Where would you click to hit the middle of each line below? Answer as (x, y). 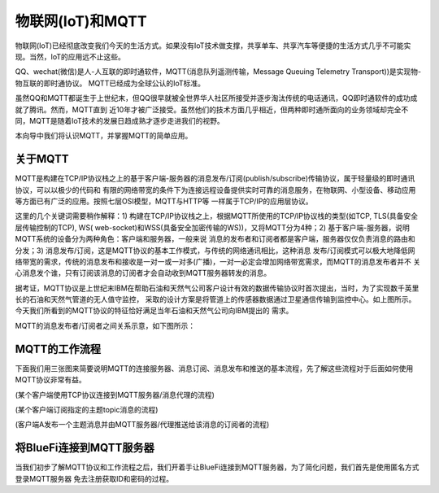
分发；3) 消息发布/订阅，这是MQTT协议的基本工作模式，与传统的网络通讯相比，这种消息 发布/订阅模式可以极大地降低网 (215, 250)
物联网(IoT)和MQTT (81, 21)
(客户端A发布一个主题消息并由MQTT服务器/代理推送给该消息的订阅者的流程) (142, 425)
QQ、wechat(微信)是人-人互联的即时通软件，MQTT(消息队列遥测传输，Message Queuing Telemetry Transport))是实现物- (218, 72)
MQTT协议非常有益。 (51, 380)
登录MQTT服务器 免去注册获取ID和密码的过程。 (94, 478)
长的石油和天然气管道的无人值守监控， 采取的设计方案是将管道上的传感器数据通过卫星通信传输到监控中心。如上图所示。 (215, 299)
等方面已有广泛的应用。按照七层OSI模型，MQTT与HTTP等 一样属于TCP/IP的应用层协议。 (164, 201)
